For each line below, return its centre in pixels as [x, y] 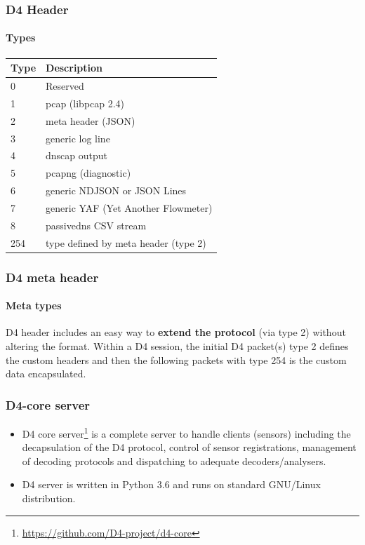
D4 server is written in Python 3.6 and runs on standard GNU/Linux [171, 484]
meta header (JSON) [91, 120]
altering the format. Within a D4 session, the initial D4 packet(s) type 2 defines [177, 345]
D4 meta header [52, 277]
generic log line [78, 138]
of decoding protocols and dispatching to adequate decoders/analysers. [174, 460]
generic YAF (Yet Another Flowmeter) [129, 207]
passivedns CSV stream [96, 225]
